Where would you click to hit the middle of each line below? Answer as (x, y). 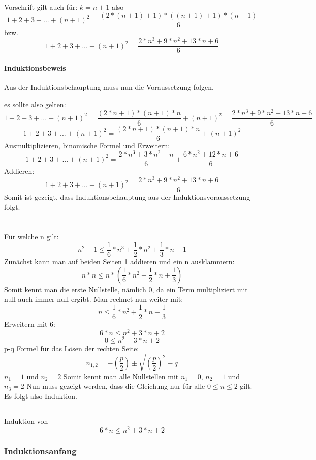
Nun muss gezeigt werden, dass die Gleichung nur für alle (116, 386)
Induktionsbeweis (35, 67)
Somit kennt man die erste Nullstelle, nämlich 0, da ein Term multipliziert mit (126, 289)
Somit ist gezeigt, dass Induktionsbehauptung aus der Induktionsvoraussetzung (127, 197)
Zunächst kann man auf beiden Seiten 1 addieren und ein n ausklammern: (119, 262)
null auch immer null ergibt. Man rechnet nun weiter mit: (94, 299)
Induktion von (26, 421)
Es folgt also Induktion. (41, 396)
